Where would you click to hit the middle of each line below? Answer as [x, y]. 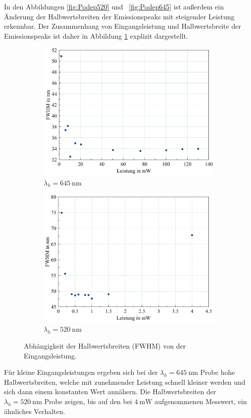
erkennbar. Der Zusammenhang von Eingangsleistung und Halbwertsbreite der [123, 26]
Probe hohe [218, 372]
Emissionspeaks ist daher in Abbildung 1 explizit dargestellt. [96, 35]
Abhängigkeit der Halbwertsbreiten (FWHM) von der [105, 346]
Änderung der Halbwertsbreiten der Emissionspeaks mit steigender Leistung [119, 16]
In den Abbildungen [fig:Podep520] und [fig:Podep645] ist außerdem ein [114, 6]
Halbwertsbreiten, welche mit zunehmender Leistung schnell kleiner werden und [125, 382]
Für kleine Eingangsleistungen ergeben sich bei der [81, 372]
